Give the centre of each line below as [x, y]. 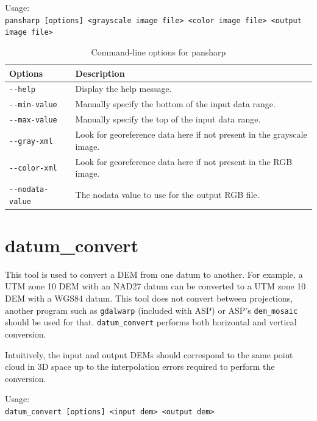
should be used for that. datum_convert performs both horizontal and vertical [151, 322]
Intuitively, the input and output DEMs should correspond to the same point [149, 354]
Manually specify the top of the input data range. [168, 119]
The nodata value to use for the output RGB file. [167, 194]
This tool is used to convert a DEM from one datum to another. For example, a [154, 274]
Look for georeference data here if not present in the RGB [184, 161]
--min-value [33, 105]
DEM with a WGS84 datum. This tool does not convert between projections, [149, 298]
